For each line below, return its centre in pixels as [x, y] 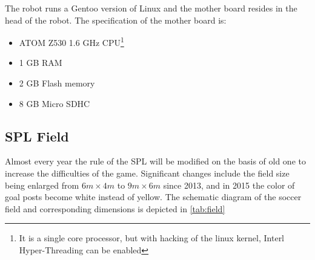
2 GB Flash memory [57, 83]
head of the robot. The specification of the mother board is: [116, 20]
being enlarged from [42, 185]
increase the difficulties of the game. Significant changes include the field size [147, 173]
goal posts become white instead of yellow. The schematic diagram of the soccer [153, 197]
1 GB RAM [41, 63]
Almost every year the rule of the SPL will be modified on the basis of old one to [155, 161]
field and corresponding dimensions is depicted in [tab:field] [115, 208]
